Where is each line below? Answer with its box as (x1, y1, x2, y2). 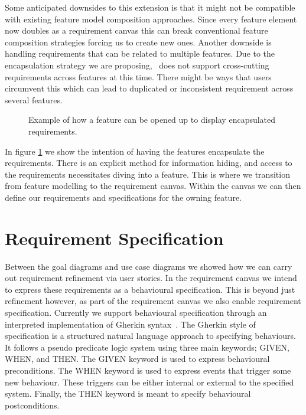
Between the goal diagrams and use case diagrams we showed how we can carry (5, 260, 292, 272)
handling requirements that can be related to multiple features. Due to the (5, 47, 275, 60)
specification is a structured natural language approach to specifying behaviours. (5, 329, 296, 342)
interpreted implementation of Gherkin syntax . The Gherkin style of (5, 318, 256, 330)
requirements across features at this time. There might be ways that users (5, 70, 272, 83)
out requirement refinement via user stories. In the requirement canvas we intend (5, 272, 297, 284)
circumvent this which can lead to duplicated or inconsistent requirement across (5, 82, 294, 94)
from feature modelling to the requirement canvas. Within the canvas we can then (5, 179, 301, 192)
